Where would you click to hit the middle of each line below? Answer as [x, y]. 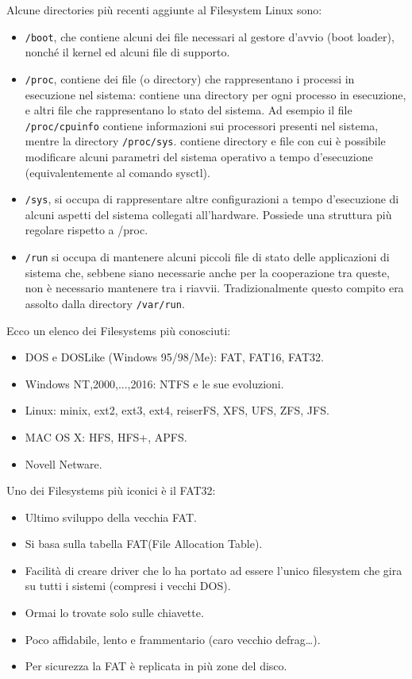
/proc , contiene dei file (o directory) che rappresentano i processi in [190, 78]
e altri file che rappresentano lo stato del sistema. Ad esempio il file [189, 110]
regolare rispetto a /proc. [87, 230]
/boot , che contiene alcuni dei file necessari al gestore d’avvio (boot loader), [210, 36]
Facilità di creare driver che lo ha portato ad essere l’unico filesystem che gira [214, 570]
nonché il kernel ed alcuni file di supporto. [127, 52]
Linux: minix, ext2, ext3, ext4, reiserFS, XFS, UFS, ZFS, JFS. [177, 410]
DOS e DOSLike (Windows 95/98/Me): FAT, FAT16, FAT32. [174, 357]
